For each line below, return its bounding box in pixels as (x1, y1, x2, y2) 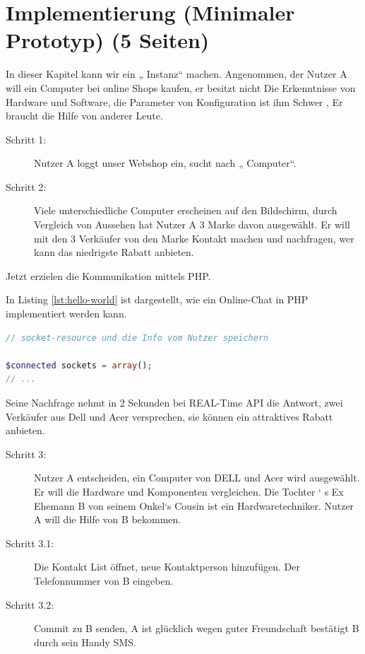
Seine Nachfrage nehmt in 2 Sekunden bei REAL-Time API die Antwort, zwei (6, 395, 343, 409)
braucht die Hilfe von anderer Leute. (6, 108, 163, 123)
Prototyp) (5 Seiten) (6, 25, 210, 54)
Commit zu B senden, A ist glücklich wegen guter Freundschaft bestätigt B (34, 621, 359, 636)
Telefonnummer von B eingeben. (34, 573, 174, 588)
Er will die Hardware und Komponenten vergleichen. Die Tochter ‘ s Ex (34, 484, 344, 498)
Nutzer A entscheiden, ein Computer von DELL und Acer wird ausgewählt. (34, 470, 360, 485)
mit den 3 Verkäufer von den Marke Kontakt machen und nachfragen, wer (34, 230, 354, 245)
